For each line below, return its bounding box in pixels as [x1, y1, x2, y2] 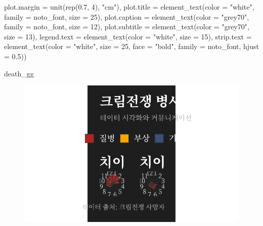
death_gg [4, 68, 34, 78]
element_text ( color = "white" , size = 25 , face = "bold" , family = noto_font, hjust [4, 41, 259, 52]
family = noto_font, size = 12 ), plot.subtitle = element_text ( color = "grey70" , [4, 21, 249, 32]
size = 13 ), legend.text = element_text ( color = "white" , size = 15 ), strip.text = [4, 31, 252, 41]
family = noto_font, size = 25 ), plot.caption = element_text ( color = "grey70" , [4, 11, 249, 22]
